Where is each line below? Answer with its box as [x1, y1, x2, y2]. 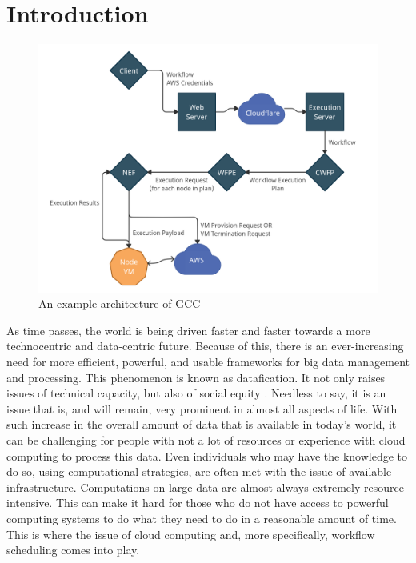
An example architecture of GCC [38, 295, 201, 312]
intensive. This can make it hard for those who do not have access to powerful [6, 494, 389, 511]
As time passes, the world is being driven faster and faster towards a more [6, 321, 370, 338]
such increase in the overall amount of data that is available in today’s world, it [6, 416, 397, 433]
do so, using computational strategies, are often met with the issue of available [6, 463, 392, 480]
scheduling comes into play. [6, 541, 140, 558]
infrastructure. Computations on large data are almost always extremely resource [6, 478, 404, 495]
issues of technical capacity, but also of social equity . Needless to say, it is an [6, 385, 386, 401]
